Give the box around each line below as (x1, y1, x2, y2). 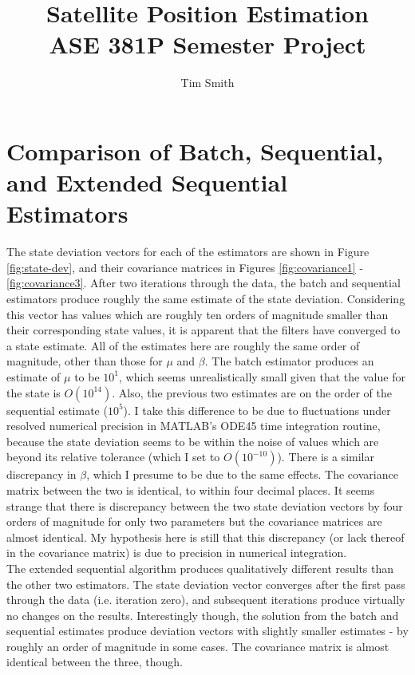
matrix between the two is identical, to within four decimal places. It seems (6, 481, 375, 498)
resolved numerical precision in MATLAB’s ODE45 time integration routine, (6, 417, 381, 434)
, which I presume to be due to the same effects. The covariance (86, 466, 398, 483)
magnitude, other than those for (6, 353, 163, 369)
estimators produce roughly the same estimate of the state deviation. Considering (6, 290, 405, 306)
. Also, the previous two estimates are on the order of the (112, 384, 393, 401)
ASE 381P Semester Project (49, 28, 366, 61)
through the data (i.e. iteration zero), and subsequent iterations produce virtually (6, 591, 405, 608)
